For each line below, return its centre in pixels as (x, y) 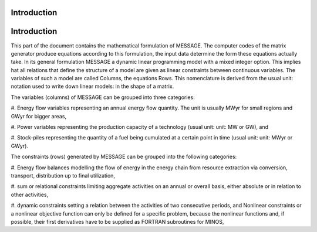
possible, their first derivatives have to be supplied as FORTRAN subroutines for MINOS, (117, 221)
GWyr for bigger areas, (39, 116)
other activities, (30, 195)
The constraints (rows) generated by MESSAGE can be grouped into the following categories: (124, 157)
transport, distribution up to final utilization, (63, 175)
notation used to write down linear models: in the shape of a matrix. (92, 86)
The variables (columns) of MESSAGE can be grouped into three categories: (103, 97)
